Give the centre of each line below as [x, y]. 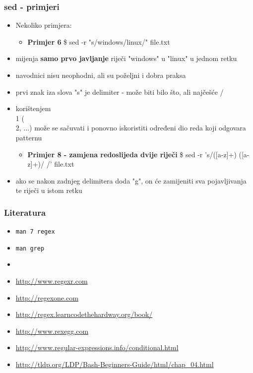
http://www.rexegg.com [52, 331]
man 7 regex [35, 232]
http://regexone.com [47, 297]
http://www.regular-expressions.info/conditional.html [97, 347]
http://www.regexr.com [52, 281]
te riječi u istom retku [49, 190]
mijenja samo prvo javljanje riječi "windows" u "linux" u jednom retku [126, 58]
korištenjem [33, 108]
